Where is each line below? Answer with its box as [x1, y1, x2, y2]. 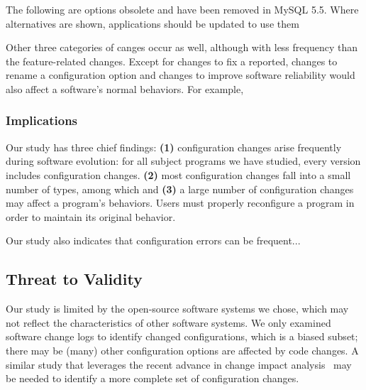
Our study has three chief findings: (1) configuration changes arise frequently [6, 139, 342, 154]
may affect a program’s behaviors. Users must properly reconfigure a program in [6, 195, 355, 210]
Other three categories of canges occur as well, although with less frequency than [6, 40, 357, 55]
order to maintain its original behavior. [6, 209, 176, 224]
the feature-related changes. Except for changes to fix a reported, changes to [6, 53, 338, 68]
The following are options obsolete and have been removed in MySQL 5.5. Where [6, 2, 359, 16]
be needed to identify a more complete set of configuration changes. [6, 371, 299, 386]
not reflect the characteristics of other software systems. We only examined [6, 315, 331, 330]
